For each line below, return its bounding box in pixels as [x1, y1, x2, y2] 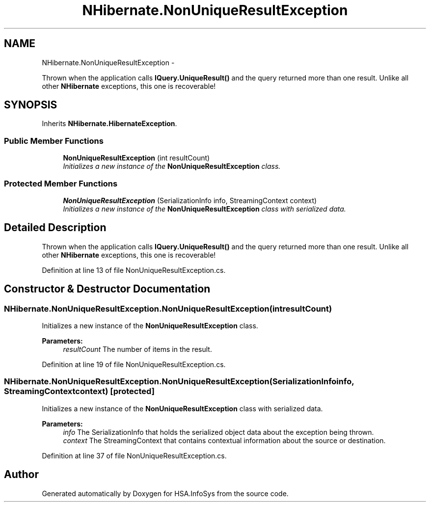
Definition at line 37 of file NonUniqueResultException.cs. [42, 451, 227, 460]
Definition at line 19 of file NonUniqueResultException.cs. [42, 360, 226, 369]
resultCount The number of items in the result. [63, 345, 212, 353]
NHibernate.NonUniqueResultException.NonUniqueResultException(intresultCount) [4, 303, 332, 314]
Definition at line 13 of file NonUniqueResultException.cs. [42, 266, 226, 274]
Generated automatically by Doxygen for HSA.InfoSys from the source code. [42, 489, 289, 498]
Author [4, 468, 39, 481]
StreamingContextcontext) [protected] [4, 386, 155, 397]
